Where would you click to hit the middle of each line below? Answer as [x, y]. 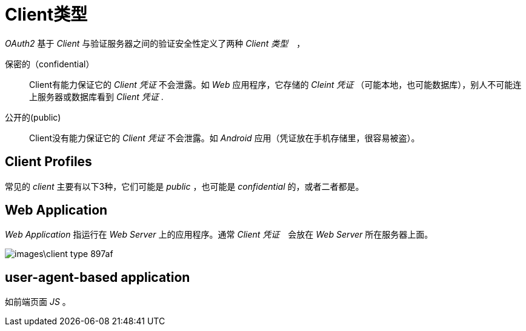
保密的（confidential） [50, 64]
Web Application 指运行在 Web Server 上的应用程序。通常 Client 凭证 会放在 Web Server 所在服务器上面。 [219, 235]
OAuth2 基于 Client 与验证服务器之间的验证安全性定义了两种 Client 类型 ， [155, 43]
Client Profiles [48, 162]
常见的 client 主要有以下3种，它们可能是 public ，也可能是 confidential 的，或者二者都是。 [185, 186]
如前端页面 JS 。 [38, 302]
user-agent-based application [98, 277]
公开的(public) [33, 117]
